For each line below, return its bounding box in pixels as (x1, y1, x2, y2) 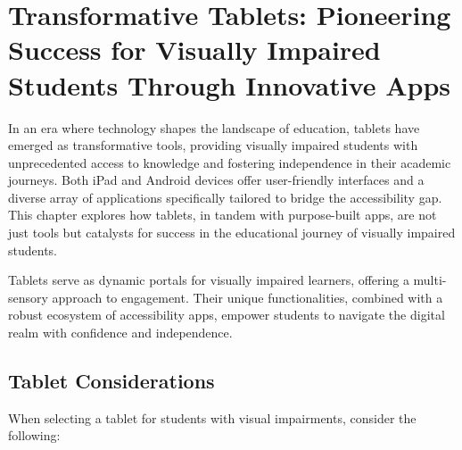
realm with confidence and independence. (8, 323, 233, 342)
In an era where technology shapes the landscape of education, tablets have (8, 118, 420, 137)
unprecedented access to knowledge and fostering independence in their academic (8, 153, 451, 171)
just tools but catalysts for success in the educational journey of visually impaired (8, 223, 456, 242)
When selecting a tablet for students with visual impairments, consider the (8, 408, 417, 427)
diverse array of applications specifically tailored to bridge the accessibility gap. (8, 187, 442, 206)
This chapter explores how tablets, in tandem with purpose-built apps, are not (8, 205, 437, 224)
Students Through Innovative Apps (8, 66, 451, 103)
